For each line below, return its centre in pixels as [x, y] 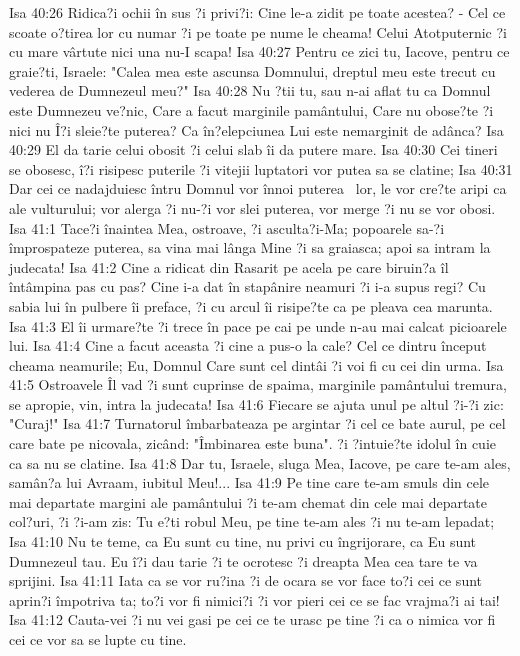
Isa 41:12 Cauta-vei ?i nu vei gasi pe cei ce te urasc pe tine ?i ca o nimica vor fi [252, 619]
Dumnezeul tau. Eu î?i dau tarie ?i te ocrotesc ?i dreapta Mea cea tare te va [243, 560]
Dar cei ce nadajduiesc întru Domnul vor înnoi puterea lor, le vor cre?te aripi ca [258, 188]
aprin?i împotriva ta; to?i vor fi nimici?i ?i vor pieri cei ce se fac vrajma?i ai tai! [254, 599]
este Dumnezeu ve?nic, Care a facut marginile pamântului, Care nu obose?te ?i [251, 109]
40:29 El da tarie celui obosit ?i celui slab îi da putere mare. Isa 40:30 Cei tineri [253, 149]
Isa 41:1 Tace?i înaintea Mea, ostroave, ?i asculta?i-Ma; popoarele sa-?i [227, 227]
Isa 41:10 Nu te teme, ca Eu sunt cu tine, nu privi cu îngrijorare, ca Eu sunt [243, 541]
